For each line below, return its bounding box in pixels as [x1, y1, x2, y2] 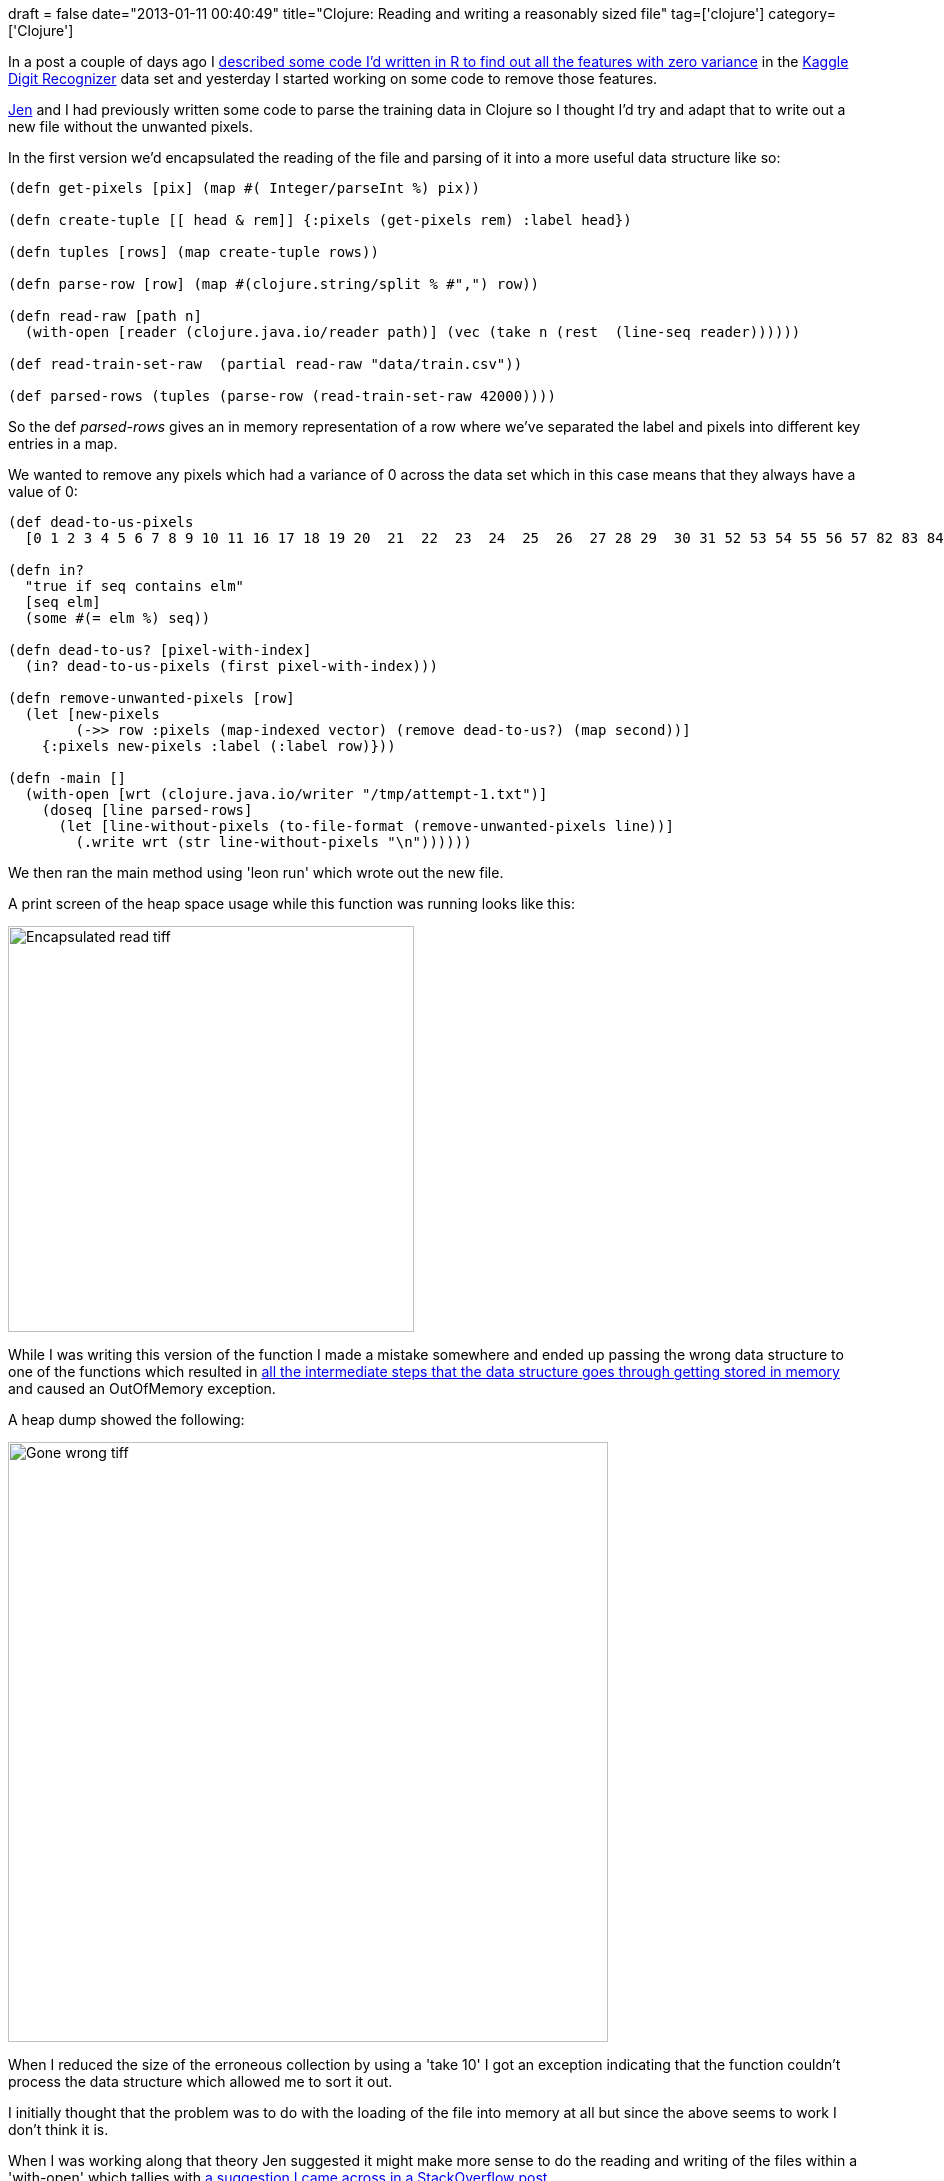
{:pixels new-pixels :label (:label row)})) [41, 738, 396, 754]
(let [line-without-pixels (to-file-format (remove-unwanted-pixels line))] [58, 818, 674, 834]
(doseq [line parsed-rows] [41, 802, 253, 818]
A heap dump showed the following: [8, 1411, 245, 1428]
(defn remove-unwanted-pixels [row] [8, 690, 295, 706]
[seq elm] [24, 594, 101, 610]
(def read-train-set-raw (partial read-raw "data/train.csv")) [8, 356, 523, 372]
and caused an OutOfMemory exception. [8, 1380, 276, 1397]
